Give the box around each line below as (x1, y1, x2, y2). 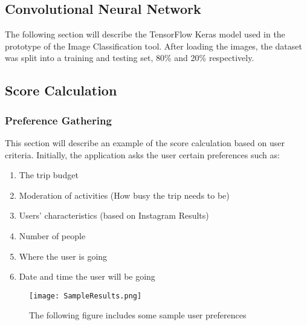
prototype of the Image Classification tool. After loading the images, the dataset (5, 39, 302, 52)
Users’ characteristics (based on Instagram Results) (19, 209, 209, 222)
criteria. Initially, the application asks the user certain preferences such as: (5, 148, 280, 161)
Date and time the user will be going (19, 270, 155, 283)
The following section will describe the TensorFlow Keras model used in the (5, 28, 285, 40)
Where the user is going (19, 249, 108, 262)
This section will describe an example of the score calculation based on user (5, 136, 285, 149)
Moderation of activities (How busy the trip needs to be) (19, 188, 230, 201)
